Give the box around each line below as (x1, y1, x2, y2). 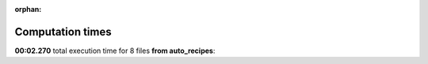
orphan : (14, 5, 42, 13)
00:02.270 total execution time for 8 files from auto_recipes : (14, 46, 216, 55)
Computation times (14, 24, 112, 39)
